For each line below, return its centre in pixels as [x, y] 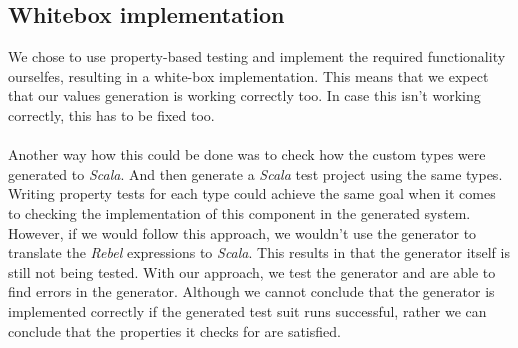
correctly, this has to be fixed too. [111, 114]
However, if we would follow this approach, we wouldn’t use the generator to [242, 232]
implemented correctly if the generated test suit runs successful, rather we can [247, 310]
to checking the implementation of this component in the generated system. [239, 212]
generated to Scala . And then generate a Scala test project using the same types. [255, 173]
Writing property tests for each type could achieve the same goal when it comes [252, 193]
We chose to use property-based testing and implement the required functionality [257, 56]
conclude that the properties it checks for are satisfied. [174, 330]
